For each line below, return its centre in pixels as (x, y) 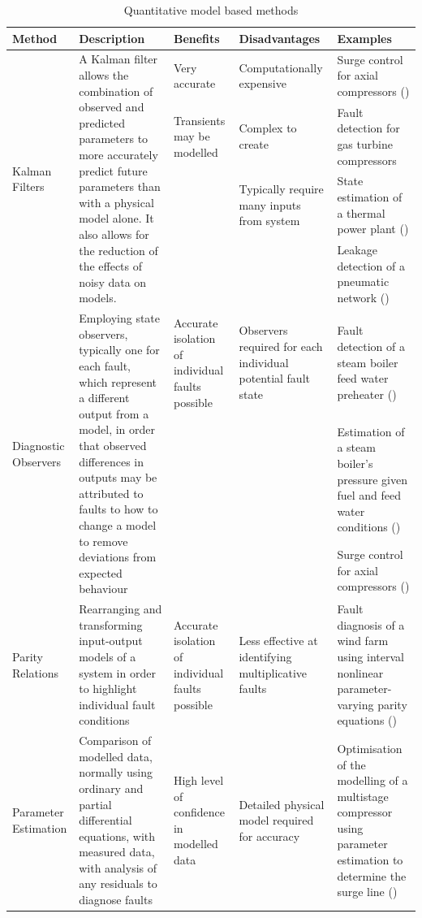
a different (104, 398)
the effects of (111, 266)
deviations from (118, 557)
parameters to (114, 139)
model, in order (117, 429)
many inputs (270, 204)
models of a (108, 656)
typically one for (119, 350)
